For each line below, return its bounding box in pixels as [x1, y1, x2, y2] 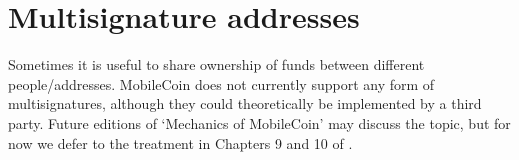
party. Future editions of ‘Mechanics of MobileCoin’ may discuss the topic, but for [8, 112, 511, 133]
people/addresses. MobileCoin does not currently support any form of [8, 73, 435, 94]
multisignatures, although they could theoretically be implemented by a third [8, 93, 482, 114]
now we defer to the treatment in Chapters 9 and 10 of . [8, 132, 353, 153]
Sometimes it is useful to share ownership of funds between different [8, 54, 425, 75]
